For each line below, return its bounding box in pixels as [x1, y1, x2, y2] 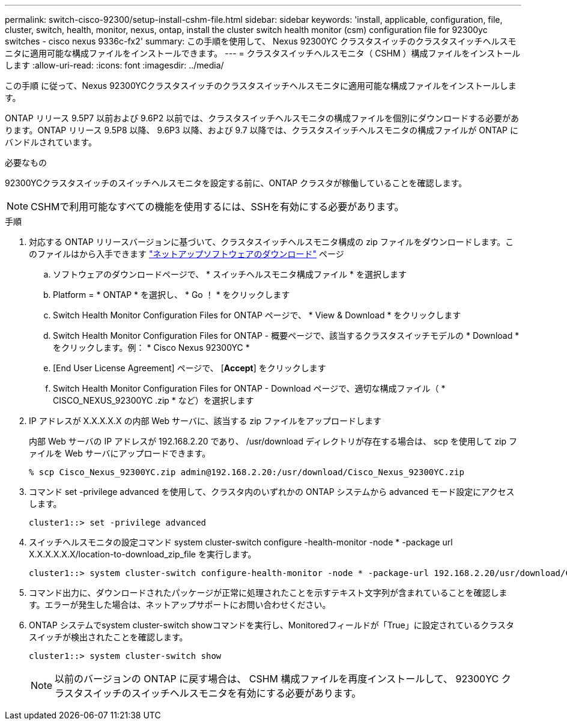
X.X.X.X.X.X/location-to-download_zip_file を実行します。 [29, 549, 256, 559]
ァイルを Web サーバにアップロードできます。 [29, 448, 211, 458]
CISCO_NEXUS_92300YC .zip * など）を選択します [53, 395, 254, 405]
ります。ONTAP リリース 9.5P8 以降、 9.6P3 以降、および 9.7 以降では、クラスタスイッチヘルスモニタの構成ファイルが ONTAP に [5, 125, 518, 135]
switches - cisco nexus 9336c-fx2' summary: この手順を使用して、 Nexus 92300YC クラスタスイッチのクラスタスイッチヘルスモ [5, 36, 517, 46]
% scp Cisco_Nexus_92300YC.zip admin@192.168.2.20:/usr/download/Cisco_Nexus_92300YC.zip [29, 467, 464, 477]
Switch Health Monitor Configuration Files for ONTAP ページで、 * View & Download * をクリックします [53, 310, 461, 320]
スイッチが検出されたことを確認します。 [29, 632, 188, 642]
